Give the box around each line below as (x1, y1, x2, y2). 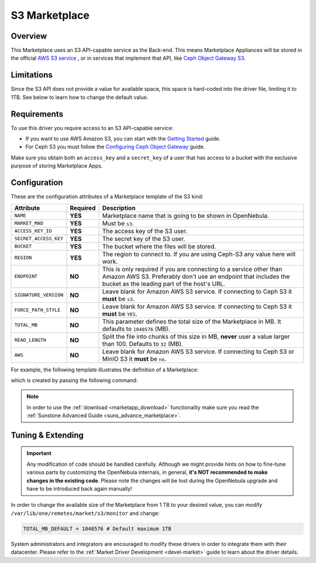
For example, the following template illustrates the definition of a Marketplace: (11, 366, 199, 373)
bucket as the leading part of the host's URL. (102, 279, 225, 288)
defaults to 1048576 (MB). (102, 325, 170, 333)
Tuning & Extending (11, 430, 84, 440)
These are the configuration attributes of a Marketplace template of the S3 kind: (11, 193, 204, 200)
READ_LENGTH (14, 337, 46, 343)
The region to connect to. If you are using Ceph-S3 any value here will (102, 250, 296, 258)
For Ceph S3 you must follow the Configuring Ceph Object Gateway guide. (25, 144, 205, 151)
